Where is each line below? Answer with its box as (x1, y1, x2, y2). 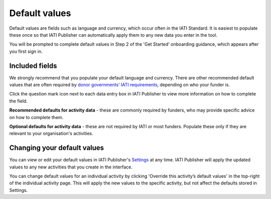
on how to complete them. (9, 114, 64, 120)
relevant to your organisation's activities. (9, 131, 93, 137)
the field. (9, 98, 28, 104)
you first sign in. (9, 48, 43, 54)
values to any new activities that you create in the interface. (9, 164, 132, 170)
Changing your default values (9, 144, 104, 152)
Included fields (9, 61, 57, 70)
